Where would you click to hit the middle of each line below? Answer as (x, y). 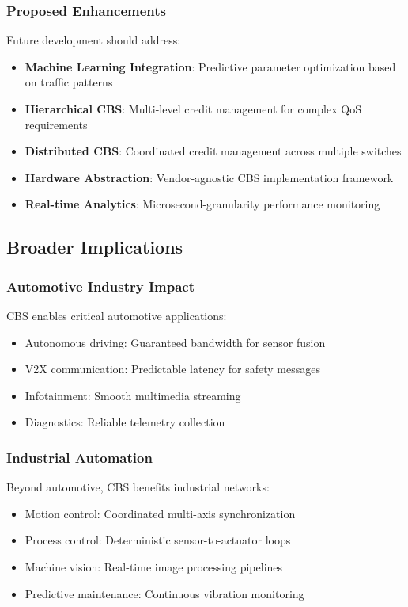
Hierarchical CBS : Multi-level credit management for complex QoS (193, 109)
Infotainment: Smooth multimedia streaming (133, 395)
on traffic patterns (69, 82)
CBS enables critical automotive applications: (117, 315)
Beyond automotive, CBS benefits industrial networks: (138, 487)
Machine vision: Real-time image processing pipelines (154, 566)
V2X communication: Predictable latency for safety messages (172, 369)
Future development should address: (94, 40)
